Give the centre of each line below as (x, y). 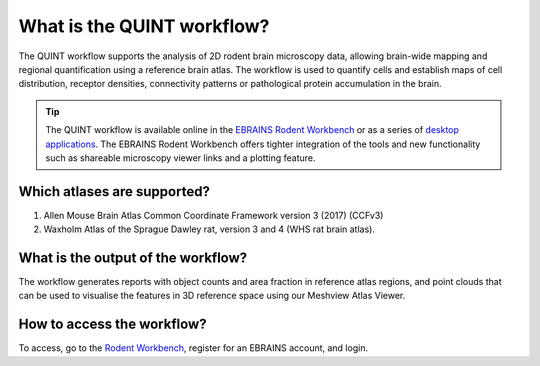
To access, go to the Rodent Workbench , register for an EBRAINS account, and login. (193, 348)
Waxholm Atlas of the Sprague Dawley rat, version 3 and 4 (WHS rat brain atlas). (209, 229)
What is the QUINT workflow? (144, 26)
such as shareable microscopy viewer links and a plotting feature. (180, 157)
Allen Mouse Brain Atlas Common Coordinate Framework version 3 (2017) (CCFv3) (213, 215)
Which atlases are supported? (114, 191)
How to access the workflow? (112, 324)
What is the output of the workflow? (133, 258)
